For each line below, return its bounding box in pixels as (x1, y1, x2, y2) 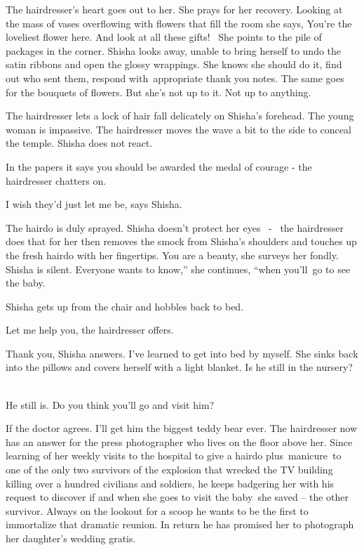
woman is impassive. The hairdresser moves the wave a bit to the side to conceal (6, 122, 351, 136)
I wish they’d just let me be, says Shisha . (6, 197, 182, 211)
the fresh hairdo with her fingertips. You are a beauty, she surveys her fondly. (6, 247, 339, 262)
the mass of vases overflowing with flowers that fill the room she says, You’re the (6, 15, 352, 30)
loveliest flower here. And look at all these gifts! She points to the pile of (6, 30, 322, 44)
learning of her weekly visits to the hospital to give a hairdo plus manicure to (6, 448, 342, 463)
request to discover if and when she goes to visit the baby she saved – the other (6, 490, 349, 504)
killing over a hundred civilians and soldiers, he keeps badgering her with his (6, 476, 335, 490)
